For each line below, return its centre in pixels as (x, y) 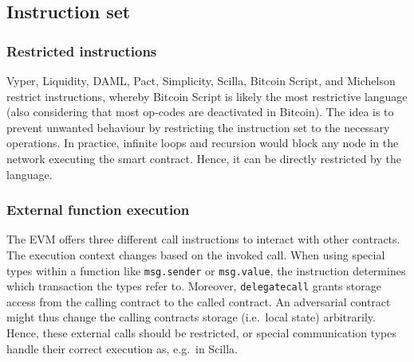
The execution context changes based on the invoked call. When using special (196, 254)
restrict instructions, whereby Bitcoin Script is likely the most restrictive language (207, 96)
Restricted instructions (82, 51)
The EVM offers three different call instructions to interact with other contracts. (203, 239)
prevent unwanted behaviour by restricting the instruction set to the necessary (198, 127)
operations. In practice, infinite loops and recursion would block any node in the (203, 143)
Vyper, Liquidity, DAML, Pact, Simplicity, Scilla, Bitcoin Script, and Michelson (201, 80)
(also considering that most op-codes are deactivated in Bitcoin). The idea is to (200, 112)
